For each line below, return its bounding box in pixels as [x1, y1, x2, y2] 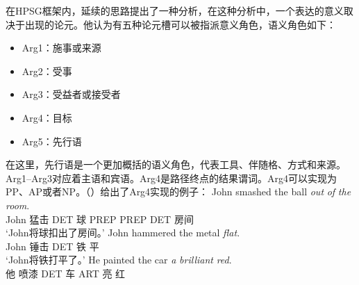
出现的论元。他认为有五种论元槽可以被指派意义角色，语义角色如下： [24, 17, 336, 31]
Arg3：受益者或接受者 [22, 87, 121, 101]
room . [6, 197, 30, 212]
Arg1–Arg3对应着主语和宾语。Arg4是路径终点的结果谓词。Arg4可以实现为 [6, 170, 337, 185]
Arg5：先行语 [22, 133, 82, 148]
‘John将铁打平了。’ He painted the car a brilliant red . [6, 252, 232, 267]
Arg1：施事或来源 [22, 40, 101, 55]
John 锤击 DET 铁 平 [6, 238, 99, 253]
